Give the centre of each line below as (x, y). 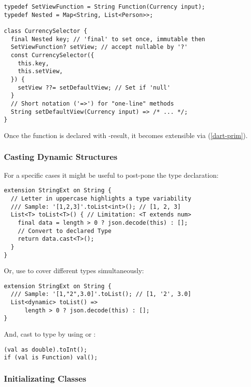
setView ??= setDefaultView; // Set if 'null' (94, 87)
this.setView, (40, 71)
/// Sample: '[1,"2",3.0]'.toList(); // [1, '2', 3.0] (101, 294)
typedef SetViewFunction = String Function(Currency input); (105, 7)
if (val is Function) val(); (51, 358)
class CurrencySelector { (46, 31)
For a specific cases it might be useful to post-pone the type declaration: (111, 175)
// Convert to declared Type (64, 231)
